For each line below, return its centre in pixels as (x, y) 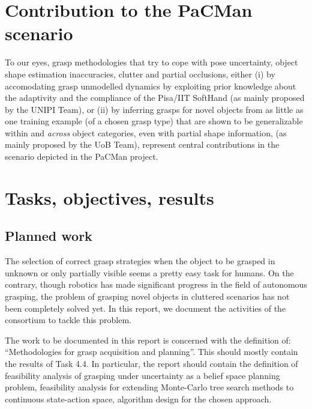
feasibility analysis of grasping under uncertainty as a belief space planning (142, 375)
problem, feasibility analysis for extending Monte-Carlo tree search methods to (149, 387)
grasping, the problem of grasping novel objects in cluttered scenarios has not (147, 296)
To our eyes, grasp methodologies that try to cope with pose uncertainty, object (151, 62)
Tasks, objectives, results (109, 197)
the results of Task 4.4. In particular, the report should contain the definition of (151, 363)
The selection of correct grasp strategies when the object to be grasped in (140, 261)
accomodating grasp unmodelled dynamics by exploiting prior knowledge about (151, 86)
